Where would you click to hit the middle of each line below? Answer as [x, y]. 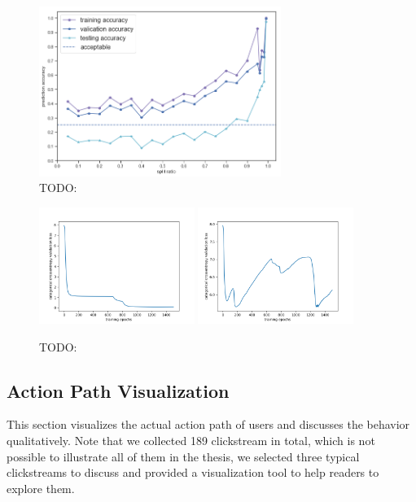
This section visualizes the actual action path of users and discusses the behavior [208, 424]
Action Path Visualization [118, 390]
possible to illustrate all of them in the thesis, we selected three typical [183, 456]
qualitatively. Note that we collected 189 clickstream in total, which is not [191, 441]
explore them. [41, 488]
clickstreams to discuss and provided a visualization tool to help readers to [193, 472]
